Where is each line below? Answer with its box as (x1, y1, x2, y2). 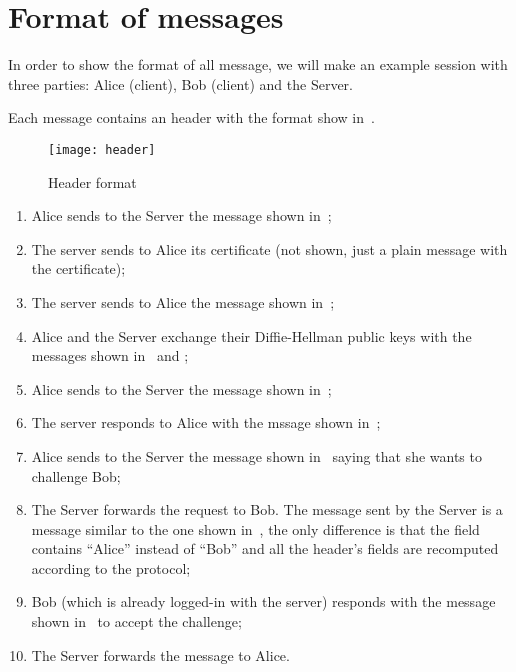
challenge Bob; (31, 465, 121, 486)
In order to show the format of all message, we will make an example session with (8, 54, 508, 75)
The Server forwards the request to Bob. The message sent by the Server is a (31, 499, 503, 520)
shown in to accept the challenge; (31, 611, 242, 632)
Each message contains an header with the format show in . (8, 107, 375, 128)
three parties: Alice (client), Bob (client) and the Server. (8, 73, 353, 94)
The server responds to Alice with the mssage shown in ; (31, 412, 381, 433)
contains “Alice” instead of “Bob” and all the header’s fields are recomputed (31, 538, 499, 559)
